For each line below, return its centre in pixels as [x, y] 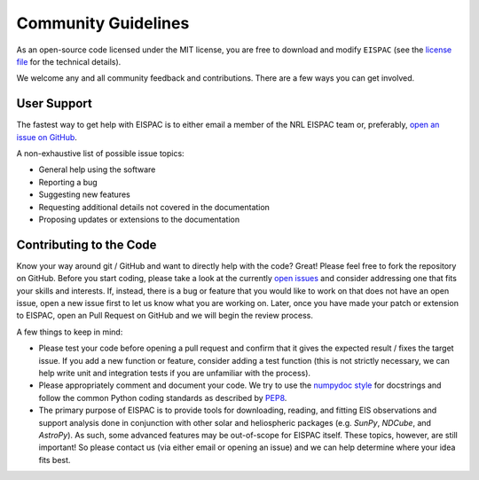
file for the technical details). [69, 61]
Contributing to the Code [86, 244]
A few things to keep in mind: [70, 332]
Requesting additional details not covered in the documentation [154, 207]
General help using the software [97, 169]
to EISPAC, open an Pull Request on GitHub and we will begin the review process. [165, 316]
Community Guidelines [103, 23]
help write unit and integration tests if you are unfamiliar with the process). [174, 373]
